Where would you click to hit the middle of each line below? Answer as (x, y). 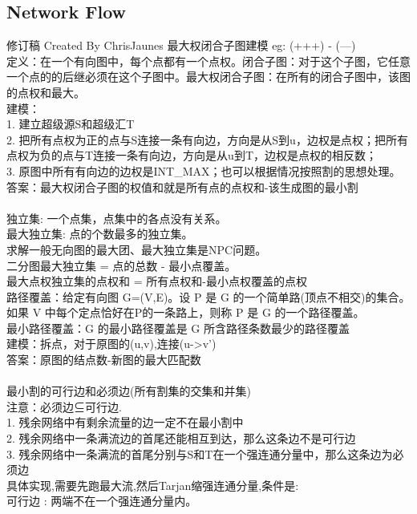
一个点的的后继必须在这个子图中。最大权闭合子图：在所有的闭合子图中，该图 (208, 77)
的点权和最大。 (46, 92)
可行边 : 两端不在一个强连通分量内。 (102, 501)
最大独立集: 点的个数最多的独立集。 (100, 234)
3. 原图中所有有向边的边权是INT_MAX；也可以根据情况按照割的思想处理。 (204, 170)
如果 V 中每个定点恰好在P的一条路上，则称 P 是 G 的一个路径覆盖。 (186, 312)
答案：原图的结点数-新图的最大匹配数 (104, 360)
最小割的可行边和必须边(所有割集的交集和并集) (129, 391)
